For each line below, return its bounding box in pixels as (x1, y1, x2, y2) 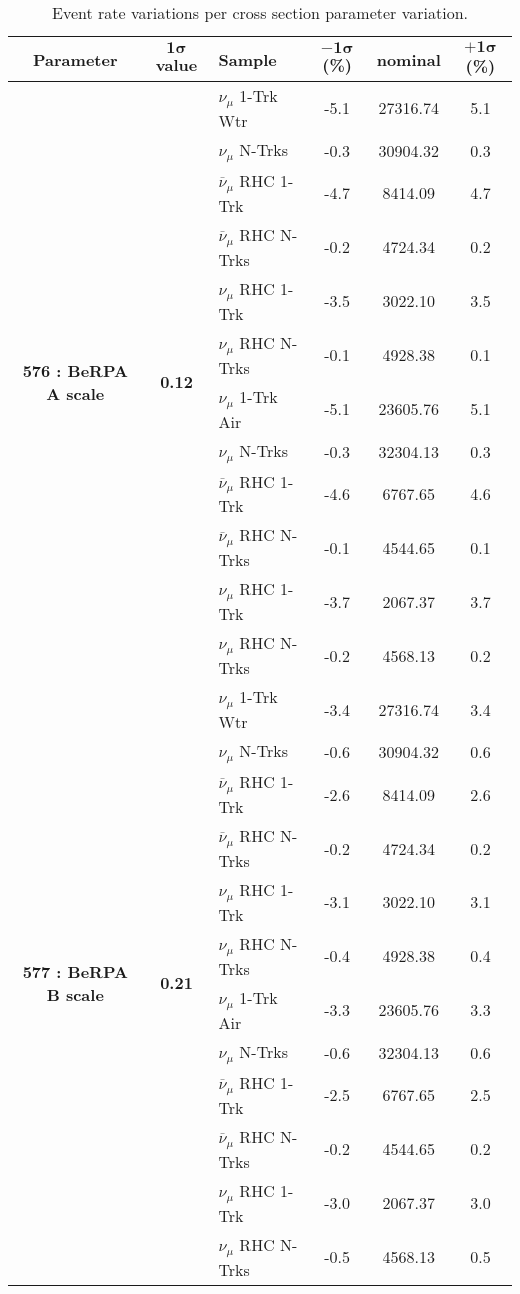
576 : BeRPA (22, 358, 128, 382)
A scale (46, 381, 105, 405)
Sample (218, 47, 277, 71)
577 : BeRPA (22, 959, 128, 983)
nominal (376, 47, 441, 71)
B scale (46, 982, 104, 1006)
